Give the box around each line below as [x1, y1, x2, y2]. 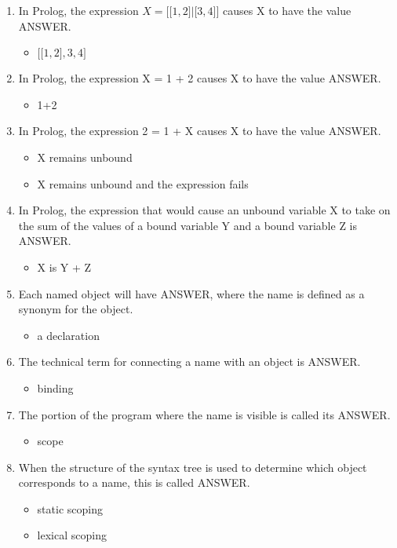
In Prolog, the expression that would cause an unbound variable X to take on [18, 202, 391, 218]
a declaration [37, 327, 100, 343]
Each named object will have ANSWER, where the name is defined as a [18, 285, 365, 301]
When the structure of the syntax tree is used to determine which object [18, 458, 367, 475]
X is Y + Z [37, 258, 92, 275]
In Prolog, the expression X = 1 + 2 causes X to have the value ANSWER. [18, 70, 381, 86]
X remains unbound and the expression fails [37, 175, 249, 192]
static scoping [37, 500, 103, 517]
